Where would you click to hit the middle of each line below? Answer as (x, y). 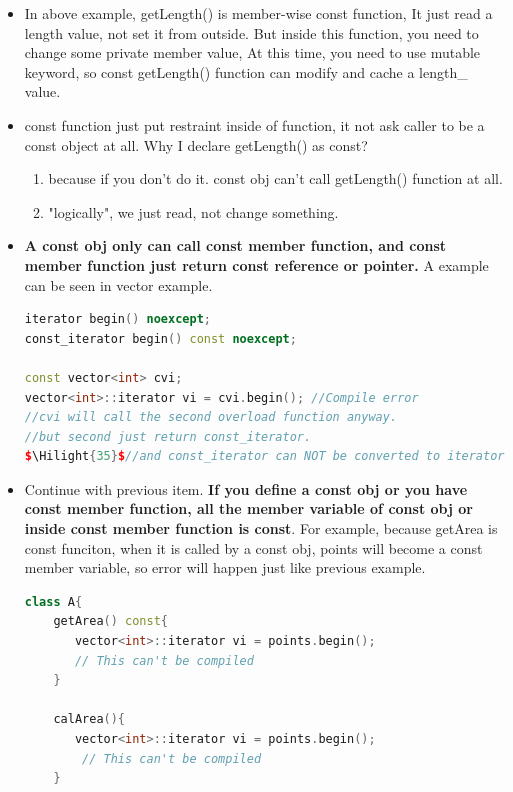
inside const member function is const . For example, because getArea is (261, 528)
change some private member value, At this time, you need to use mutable (252, 52)
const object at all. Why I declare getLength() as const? (196, 144)
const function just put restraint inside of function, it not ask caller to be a (254, 124)
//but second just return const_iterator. (168, 436)
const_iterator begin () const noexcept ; (160, 338)
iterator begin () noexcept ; (117, 319)
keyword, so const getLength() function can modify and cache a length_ (246, 71)
